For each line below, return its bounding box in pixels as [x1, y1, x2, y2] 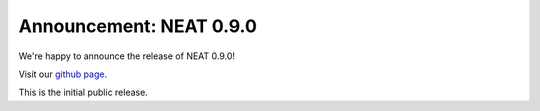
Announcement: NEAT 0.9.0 [18, 15, 257, 37]
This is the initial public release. [18, 86, 149, 99]
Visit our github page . [18, 68, 108, 80]
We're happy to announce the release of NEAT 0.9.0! [18, 50, 235, 62]
